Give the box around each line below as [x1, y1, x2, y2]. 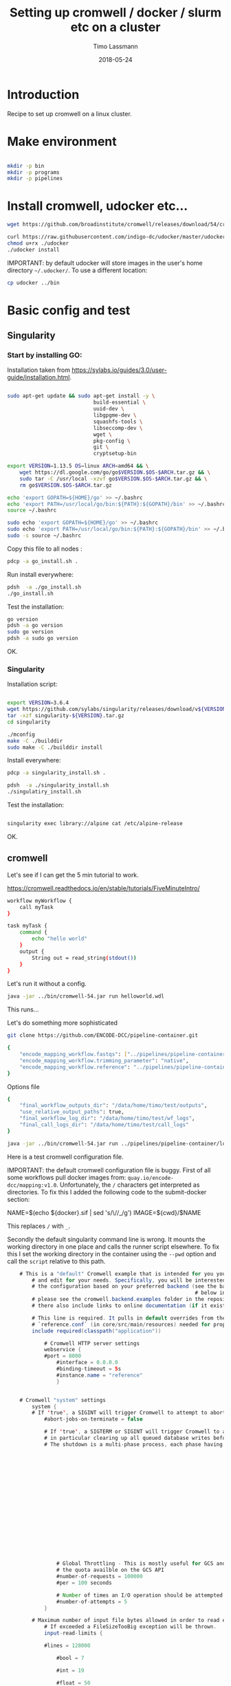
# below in [195, 1289, 226, 1297]
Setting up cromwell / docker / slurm [9, 5, 222, 21]
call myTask [19, 904, 54, 910]
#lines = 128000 [43, 1642, 91, 1650]
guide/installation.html [7, 373, 70, 382]
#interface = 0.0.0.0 [56, 1359, 118, 1366]
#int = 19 [56, 1667, 85, 1674]
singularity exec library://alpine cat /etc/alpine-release [7, 820, 184, 827]
